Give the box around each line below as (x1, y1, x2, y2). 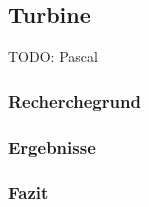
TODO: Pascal (8, 46, 98, 67)
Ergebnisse (8, 134, 96, 159)
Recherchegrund (8, 88, 141, 113)
